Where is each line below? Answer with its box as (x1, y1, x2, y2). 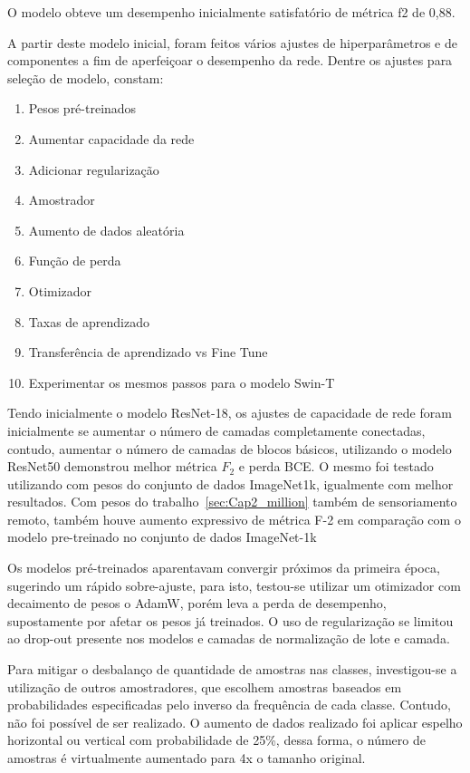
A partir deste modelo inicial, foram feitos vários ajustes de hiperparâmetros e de (7, 33, 457, 52)
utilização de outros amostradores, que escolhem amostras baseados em (7, 677, 402, 696)
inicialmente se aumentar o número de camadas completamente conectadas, (7, 420, 426, 440)
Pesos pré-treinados (28, 99, 137, 118)
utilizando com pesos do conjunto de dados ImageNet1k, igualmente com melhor (7, 474, 454, 493)
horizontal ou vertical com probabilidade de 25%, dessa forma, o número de (7, 730, 426, 749)
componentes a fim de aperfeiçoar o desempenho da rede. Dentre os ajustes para (7, 51, 453, 70)
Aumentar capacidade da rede (28, 129, 195, 148)
